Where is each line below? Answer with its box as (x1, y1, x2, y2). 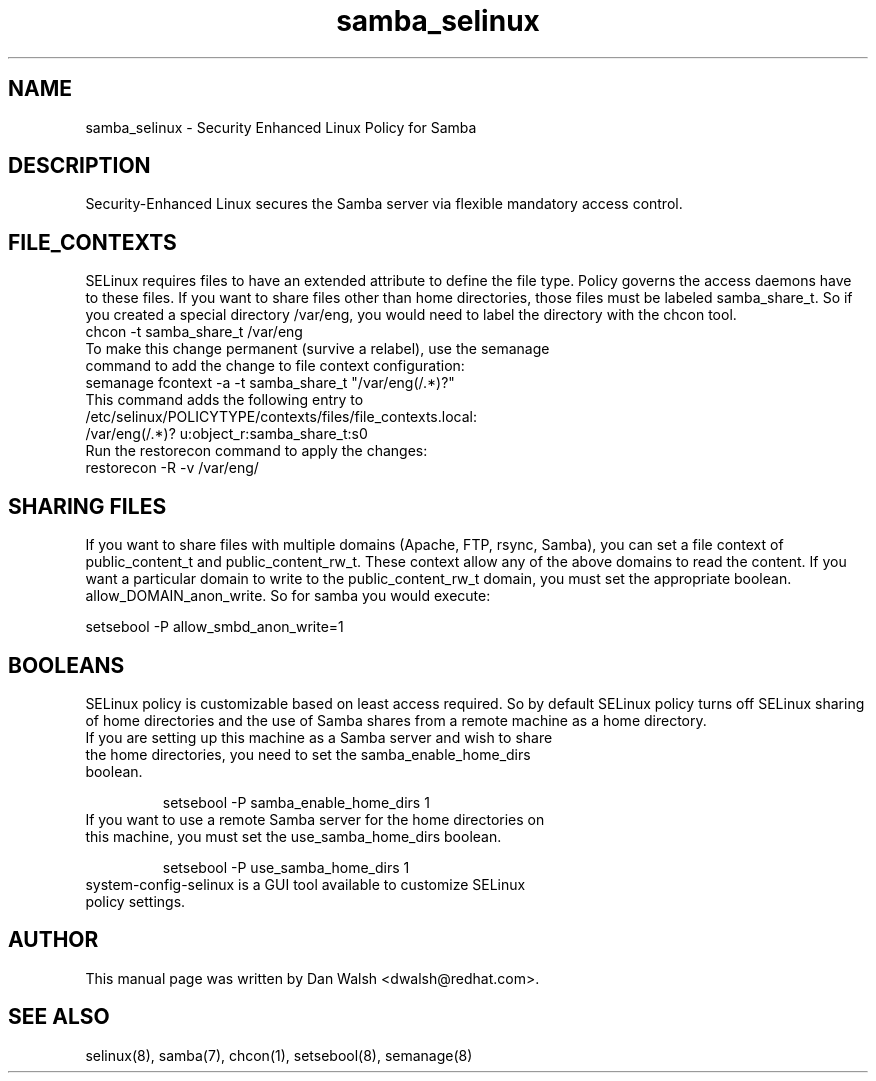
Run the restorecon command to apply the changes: (85, 442, 428, 460)
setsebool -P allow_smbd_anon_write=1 (85, 618, 344, 636)
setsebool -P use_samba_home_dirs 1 (162, 858, 410, 876)
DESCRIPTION (8, 153, 151, 179)
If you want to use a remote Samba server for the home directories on (85, 810, 545, 828)
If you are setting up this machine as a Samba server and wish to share (85, 728, 553, 746)
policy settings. (85, 892, 186, 910)
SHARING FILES (8, 493, 167, 519)
